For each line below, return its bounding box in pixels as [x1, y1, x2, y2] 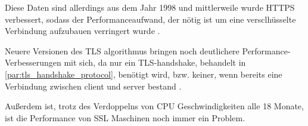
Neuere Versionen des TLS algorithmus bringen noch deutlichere [5, 44, 239, 57]
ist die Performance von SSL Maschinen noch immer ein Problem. [5, 111, 245, 124]
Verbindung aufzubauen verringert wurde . [5, 24, 160, 37]
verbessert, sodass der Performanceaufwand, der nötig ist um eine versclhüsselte [5, 13, 296, 25]
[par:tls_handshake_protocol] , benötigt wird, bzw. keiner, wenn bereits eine [5, 67, 282, 80]
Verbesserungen [5, 56, 61, 69]
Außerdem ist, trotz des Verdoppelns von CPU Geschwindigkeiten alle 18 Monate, [5, 100, 304, 112]
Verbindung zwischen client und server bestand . [5, 79, 182, 92]
